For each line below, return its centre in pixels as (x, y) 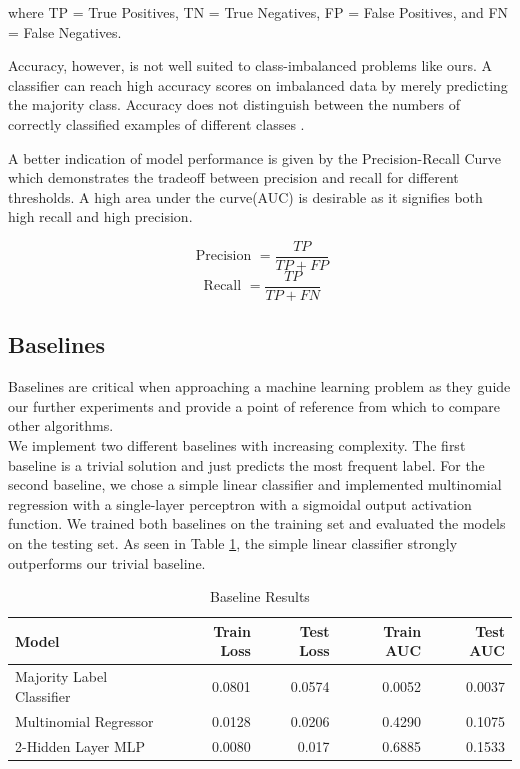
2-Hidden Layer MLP (80, 745)
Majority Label (61, 676)
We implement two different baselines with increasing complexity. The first (237, 445)
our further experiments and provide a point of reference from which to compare (254, 405)
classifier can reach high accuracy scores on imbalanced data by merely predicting (258, 84)
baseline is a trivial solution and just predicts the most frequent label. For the (246, 464)
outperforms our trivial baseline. (107, 562)
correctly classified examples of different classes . (156, 123)
